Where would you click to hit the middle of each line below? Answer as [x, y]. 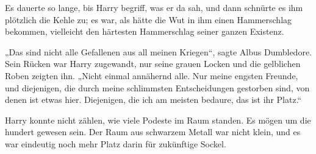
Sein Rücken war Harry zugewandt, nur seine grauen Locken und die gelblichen [153, 64]
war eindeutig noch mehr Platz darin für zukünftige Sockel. [116, 143]
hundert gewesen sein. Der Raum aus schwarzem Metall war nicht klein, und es [153, 132]
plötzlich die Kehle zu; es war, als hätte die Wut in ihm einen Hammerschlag [149, 19]
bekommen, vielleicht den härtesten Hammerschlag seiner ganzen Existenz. [145, 31]
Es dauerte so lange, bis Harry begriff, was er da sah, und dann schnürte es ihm [154, 7]
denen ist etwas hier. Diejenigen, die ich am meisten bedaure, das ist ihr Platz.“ [153, 100]
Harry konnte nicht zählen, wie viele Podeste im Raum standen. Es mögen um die [158, 120]
